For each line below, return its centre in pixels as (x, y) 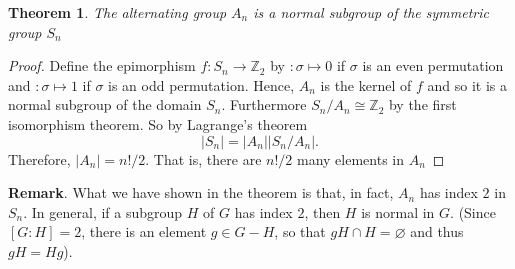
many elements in (350, 158)
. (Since (473, 211)
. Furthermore (264, 104)
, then (322, 211)
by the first (422, 104)
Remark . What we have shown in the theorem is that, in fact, (201, 192)
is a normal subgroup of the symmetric (371, 12)
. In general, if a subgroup (103, 211)
